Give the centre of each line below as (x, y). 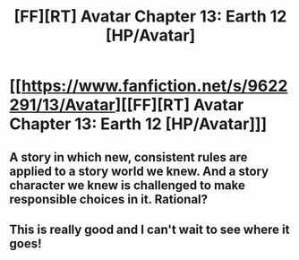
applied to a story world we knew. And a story (139, 171)
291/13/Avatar (62, 105)
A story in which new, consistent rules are (128, 157)
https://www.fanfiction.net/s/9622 (154, 86)
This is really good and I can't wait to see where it (149, 229)
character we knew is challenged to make (128, 185)
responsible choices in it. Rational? (109, 199)
